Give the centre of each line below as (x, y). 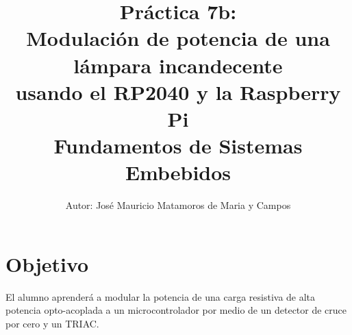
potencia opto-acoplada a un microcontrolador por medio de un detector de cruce (176, 310)
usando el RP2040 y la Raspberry (178, 91)
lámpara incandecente (178, 65)
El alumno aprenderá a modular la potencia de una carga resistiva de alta (161, 296)
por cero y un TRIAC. (52, 323)
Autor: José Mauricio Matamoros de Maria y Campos (178, 205)
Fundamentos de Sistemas (178, 146)
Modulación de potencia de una (178, 38)
